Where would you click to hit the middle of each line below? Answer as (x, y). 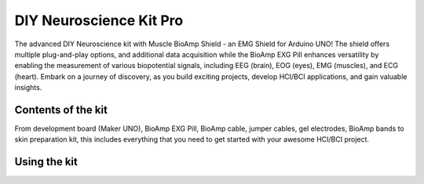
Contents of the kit (61, 110)
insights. (28, 88)
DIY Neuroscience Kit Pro (99, 20)
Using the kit (46, 162)
